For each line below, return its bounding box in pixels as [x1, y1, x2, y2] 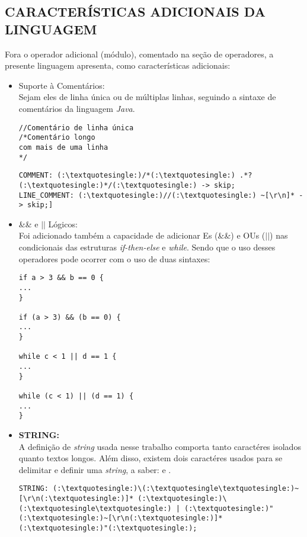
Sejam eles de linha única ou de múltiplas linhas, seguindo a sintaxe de [18, 91, 276, 103]
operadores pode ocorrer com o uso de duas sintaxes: [18, 252, 210, 265]
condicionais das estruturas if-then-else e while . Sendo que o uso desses [18, 241, 276, 253]
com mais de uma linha [18, 143, 108, 152]
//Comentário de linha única [18, 123, 134, 132]
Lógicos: [48, 217, 78, 230]
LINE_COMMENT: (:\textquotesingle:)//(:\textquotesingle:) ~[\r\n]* [18, 191, 295, 200]
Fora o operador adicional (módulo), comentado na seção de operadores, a [5, 47, 274, 60]
